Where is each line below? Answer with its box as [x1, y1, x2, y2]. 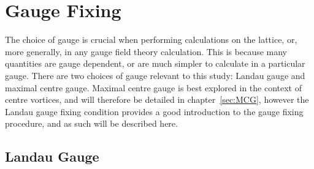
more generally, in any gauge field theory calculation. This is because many [5, 45, 288, 58]
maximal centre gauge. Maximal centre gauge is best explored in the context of [5, 81, 302, 94]
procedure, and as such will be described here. [5, 117, 178, 130]
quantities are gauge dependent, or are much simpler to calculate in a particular [5, 57, 305, 70]
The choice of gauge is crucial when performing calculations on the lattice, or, [5, 33, 297, 46]
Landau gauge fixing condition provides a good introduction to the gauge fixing [5, 105, 304, 118]
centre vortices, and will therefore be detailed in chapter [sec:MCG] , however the [5, 93, 309, 106]
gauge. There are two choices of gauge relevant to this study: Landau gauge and [5, 69, 305, 81]
